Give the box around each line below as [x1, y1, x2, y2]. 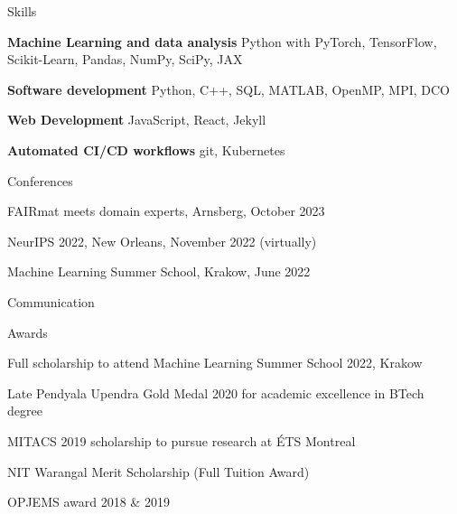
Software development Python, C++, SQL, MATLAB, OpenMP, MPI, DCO [7, 79, 450, 98]
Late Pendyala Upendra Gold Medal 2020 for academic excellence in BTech [7, 383, 424, 402]
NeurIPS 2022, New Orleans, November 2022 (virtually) [7, 231, 317, 250]
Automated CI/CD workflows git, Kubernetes [7, 140, 285, 159]
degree [7, 401, 42, 420]
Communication [7, 292, 95, 311]
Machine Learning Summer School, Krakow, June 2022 [7, 262, 311, 281]
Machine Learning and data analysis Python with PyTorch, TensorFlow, [7, 32, 437, 51]
